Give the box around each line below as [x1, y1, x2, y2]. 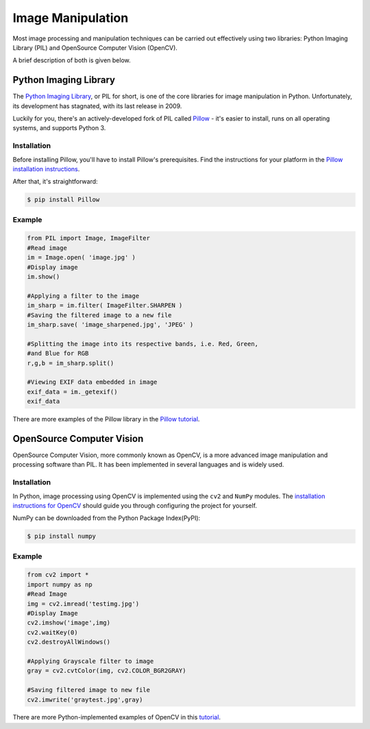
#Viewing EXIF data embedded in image [27, 378, 158, 386]
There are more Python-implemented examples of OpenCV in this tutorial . [12, 713, 221, 721]
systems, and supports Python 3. [12, 124, 106, 132]
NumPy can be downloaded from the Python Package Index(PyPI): [12, 514, 201, 522]
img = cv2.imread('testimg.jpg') [27, 600, 140, 608]
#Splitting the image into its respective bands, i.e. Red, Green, [27, 340, 259, 347]
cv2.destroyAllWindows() [27, 638, 111, 646]
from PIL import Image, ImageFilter [27, 234, 151, 243]
